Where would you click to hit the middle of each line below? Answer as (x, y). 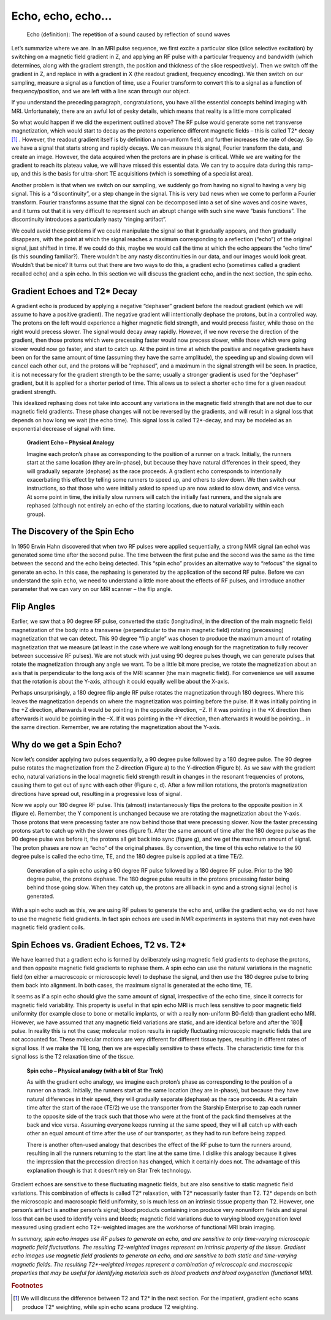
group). (36, 514)
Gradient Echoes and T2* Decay (74, 291)
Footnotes (27, 1286)
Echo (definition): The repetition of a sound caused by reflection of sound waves (128, 34)
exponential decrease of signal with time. (63, 429)
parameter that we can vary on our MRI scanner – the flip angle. (92, 589)
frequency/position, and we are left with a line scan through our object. (101, 91)
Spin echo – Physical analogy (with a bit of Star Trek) (95, 1070)
